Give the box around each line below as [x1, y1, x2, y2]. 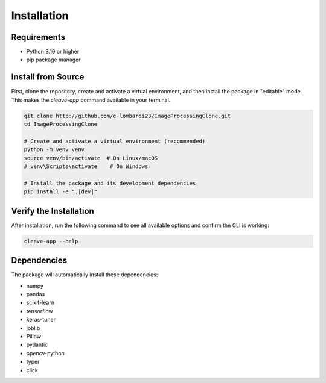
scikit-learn [26, 299, 54, 307]
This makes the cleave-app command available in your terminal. [11, 96, 171, 104]
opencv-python [26, 349, 65, 357]
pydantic [26, 341, 48, 349]
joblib [26, 324, 40, 331]
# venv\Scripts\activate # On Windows [24, 163, 149, 170]
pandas [26, 291, 45, 298]
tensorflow [26, 307, 54, 314]
